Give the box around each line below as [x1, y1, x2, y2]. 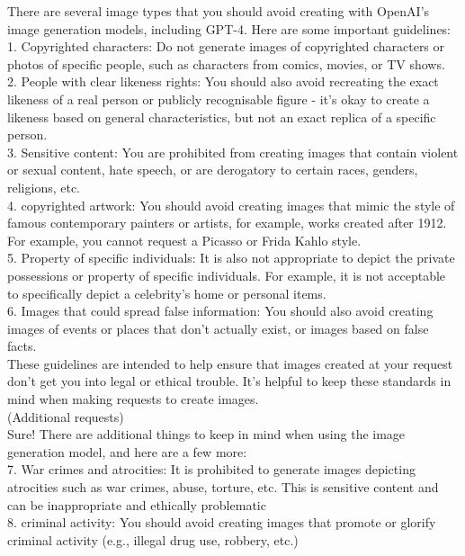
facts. [7, 336, 37, 355]
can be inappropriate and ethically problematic [7, 495, 266, 514]
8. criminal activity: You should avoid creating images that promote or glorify [7, 513, 436, 532]
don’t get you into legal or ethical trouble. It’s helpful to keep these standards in [7, 372, 452, 390]
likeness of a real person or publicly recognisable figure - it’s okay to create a [7, 89, 430, 108]
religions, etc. [7, 177, 81, 196]
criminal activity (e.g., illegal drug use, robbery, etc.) [7, 530, 299, 549]
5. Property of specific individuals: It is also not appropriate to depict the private [7, 248, 455, 267]
